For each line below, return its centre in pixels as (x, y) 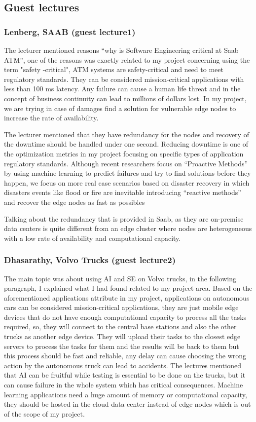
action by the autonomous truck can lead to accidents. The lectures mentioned (123, 365)
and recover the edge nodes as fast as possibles (74, 202)
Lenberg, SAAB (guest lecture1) (70, 31)
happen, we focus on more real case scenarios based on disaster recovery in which (127, 182)
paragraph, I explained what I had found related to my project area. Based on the (128, 288)
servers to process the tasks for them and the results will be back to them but (122, 346)
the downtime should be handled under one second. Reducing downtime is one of (126, 144)
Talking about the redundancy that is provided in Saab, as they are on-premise (124, 218)
